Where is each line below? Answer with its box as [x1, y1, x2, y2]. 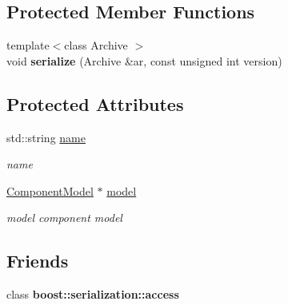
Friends [6, 248, 69, 273]
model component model [6, 209, 122, 226]
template [6, 37, 50, 53]
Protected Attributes [6, 91, 184, 116]
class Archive [64, 37, 128, 53]
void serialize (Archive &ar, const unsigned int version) [6, 52, 282, 69]
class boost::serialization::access [6, 286, 179, 303]
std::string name [6, 129, 86, 145]
